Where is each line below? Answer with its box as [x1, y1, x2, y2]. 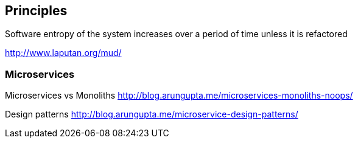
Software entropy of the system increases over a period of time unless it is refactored [5, 29, 348, 40]
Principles [5, 3, 68, 18]
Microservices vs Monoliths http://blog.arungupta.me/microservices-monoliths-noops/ [5, 90, 353, 101]
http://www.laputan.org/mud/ [5, 47, 122, 58]
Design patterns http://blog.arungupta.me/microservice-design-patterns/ [5, 109, 298, 120]
